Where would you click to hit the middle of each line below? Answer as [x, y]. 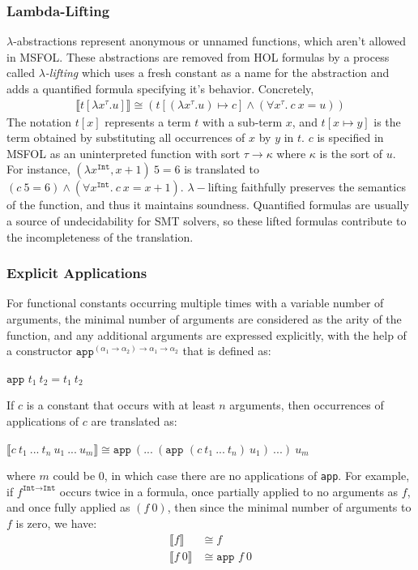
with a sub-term [243, 121]
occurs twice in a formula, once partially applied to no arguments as [229, 491]
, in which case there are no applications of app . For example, [257, 476]
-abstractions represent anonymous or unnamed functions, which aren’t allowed [209, 41]
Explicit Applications [77, 273]
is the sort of [351, 153]
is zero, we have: [56, 523]
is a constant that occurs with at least [121, 405]
